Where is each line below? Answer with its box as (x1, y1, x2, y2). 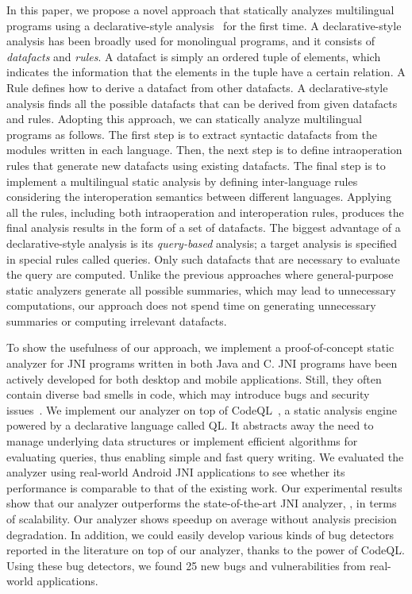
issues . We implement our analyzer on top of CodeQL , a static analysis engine (6, 401, 397, 418)
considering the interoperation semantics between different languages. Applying (6, 188, 392, 205)
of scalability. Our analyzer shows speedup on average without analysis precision (6, 511, 397, 526)
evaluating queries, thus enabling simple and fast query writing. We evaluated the (6, 448, 404, 465)
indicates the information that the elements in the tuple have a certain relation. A (6, 64, 406, 80)
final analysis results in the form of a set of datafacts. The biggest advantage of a (6, 219, 401, 236)
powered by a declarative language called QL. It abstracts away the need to (6, 417, 374, 434)
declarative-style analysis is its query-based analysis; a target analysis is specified (6, 234, 398, 251)
